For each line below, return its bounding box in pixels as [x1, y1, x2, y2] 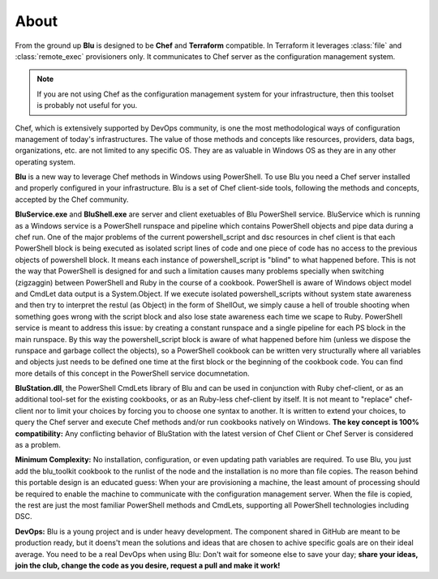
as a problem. [15, 440, 61, 450]
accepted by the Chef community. [15, 195, 129, 204]
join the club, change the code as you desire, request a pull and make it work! [15, 560, 281, 570]
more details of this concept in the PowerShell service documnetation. [15, 368, 251, 378]
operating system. [15, 157, 76, 166]
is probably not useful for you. [36, 101, 138, 110]
